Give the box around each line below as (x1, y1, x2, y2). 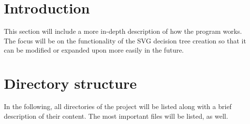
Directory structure (4, 73, 137, 93)
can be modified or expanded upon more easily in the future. (4, 45, 184, 55)
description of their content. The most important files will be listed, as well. (4, 110, 228, 121)
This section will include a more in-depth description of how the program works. (4, 26, 242, 36)
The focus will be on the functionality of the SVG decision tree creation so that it (4, 35, 246, 45)
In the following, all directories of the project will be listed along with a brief (4, 101, 232, 111)
